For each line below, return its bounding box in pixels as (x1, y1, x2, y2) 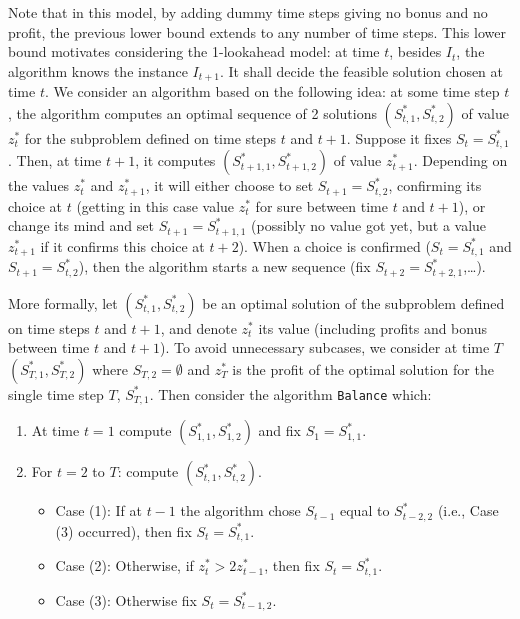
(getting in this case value (76, 195, 235, 216)
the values (8, 175, 70, 196)
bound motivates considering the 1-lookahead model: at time (8, 41, 380, 62)
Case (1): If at (55, 500, 142, 521)
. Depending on (413, 150, 508, 171)
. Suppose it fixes (346, 127, 452, 148)
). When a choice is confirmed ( (238, 235, 431, 256)
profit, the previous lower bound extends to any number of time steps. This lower (8, 21, 506, 42)
